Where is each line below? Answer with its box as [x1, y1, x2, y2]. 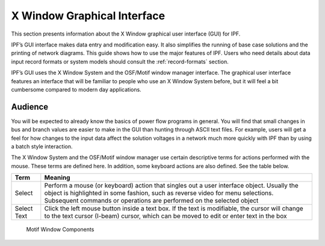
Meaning [44, 174, 70, 182]
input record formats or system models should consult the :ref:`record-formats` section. [11, 58, 229, 65]
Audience [11, 101, 49, 112]
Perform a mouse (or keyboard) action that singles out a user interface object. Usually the [44, 181, 299, 190]
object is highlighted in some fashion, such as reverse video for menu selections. [44, 189, 274, 197]
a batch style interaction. [11, 142, 73, 150]
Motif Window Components [26, 226, 94, 233]
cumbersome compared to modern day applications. [11, 86, 141, 93]
